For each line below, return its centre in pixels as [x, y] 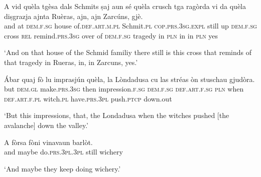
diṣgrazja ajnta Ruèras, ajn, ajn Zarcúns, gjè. [74, 16]
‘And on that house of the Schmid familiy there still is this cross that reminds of [128, 52]
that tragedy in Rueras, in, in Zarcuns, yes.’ [71, 62]
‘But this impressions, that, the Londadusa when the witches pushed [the [117, 115]
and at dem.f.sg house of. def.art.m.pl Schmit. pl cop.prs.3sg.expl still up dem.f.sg [130, 26]
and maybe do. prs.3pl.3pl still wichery [63, 152]
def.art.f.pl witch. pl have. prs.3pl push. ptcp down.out [88, 98]
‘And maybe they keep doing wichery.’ [62, 168]
